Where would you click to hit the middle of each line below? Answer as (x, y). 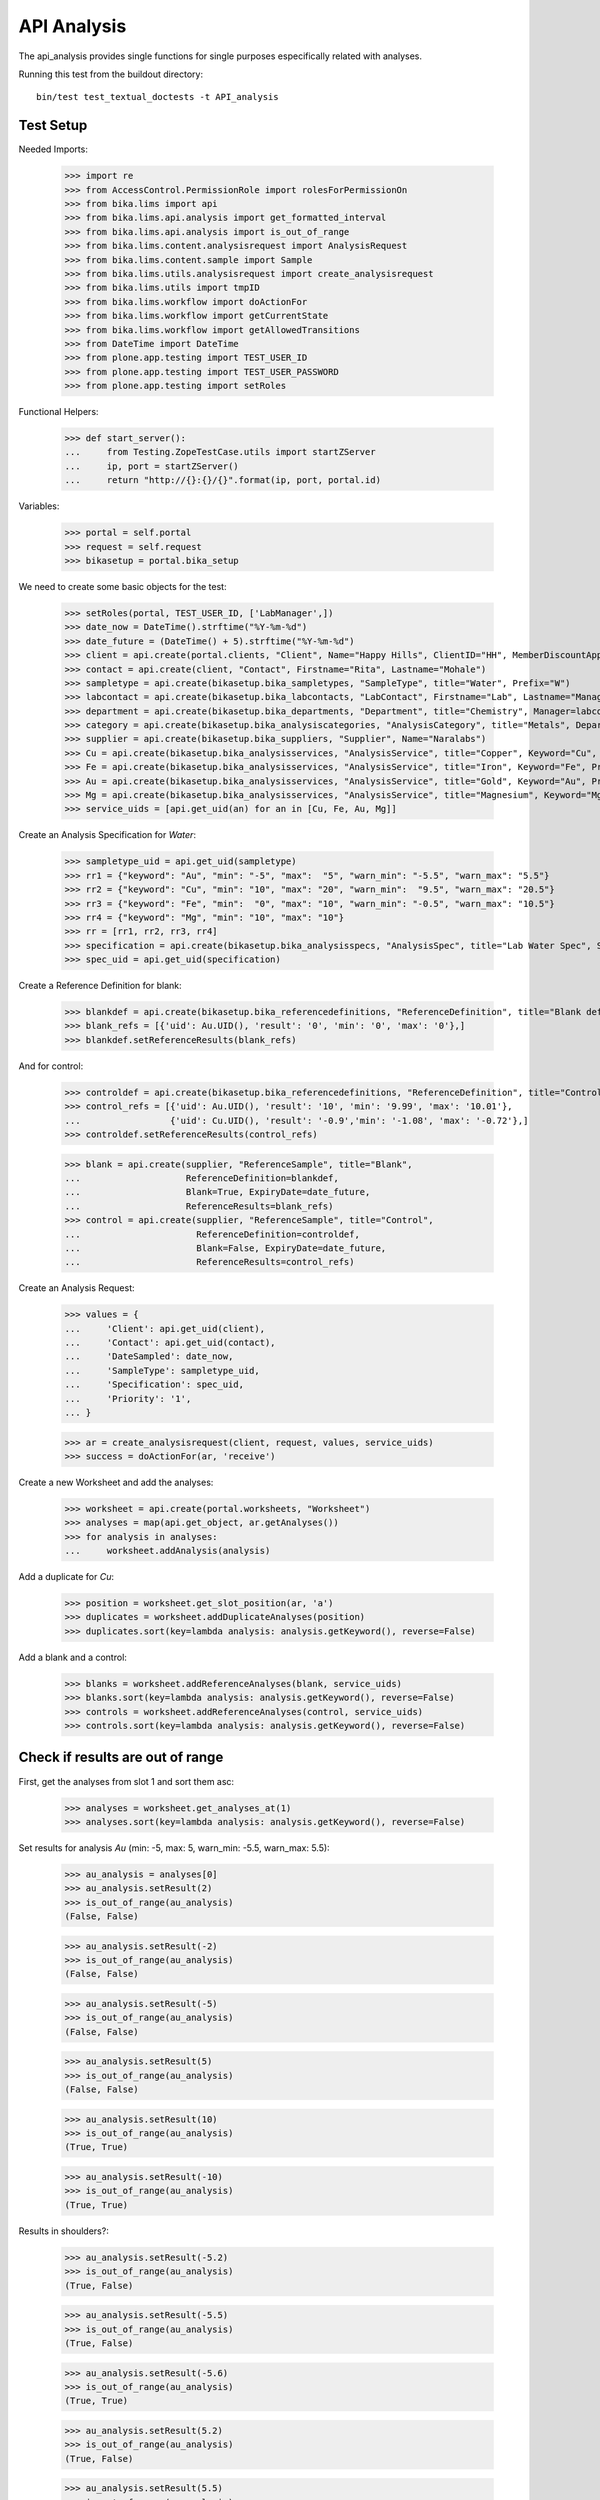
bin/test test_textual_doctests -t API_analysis (157, 97)
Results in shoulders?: (63, 2231)
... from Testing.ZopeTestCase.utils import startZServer (220, 452)
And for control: (51, 1066)
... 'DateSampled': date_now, (149, 1356)
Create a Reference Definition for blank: (100, 986)
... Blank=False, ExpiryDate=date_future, (225, 1248)
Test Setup (53, 125)
